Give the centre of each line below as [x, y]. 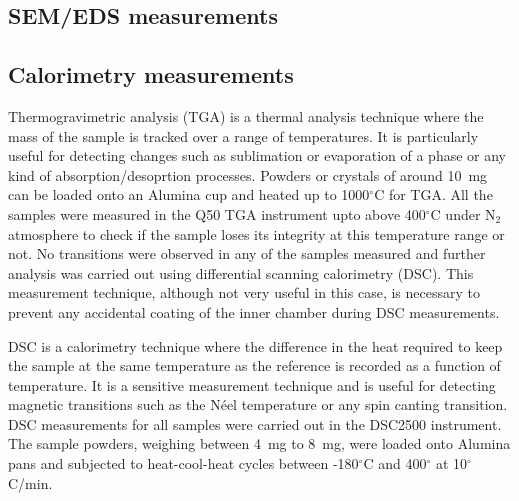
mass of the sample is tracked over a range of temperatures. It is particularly [243, 135]
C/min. [30, 482]
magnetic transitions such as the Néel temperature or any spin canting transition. [258, 404]
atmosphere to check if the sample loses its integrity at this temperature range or [256, 233]
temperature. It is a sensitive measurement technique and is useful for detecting [252, 384]
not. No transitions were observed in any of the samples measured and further [247, 253]
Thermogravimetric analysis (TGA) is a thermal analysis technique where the [246, 115]
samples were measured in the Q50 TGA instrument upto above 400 [217, 213]
